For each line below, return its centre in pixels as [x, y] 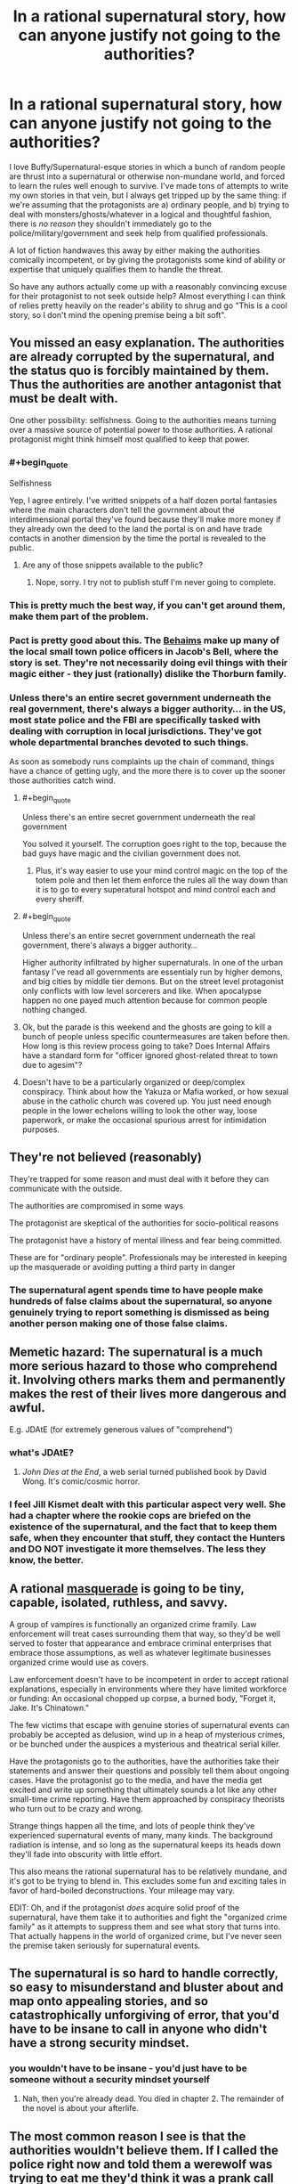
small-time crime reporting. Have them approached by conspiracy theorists [147, 1799]
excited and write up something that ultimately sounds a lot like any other [143, 1789]
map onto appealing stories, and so [109, 2001]
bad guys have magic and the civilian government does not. [132, 853]
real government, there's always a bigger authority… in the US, [148, 709]
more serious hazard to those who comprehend [143, 1366]
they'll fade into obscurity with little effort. [86, 1854]
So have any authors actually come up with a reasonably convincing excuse [148, 286]
